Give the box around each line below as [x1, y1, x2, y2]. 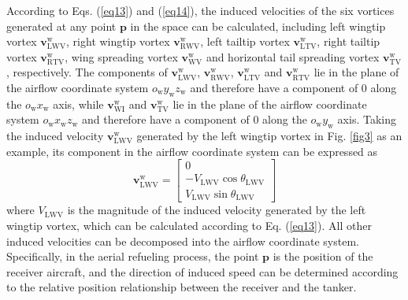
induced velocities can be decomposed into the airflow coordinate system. [6, 232, 359, 249]
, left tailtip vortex [200, 33, 290, 50]
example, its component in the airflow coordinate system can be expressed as [6, 143, 378, 159]
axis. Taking [337, 111, 396, 128]
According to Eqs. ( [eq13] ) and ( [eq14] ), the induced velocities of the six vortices [6, 2, 395, 18]
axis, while [53, 95, 104, 112]
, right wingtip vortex [66, 33, 170, 50]
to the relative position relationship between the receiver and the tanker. [6, 279, 357, 295]
